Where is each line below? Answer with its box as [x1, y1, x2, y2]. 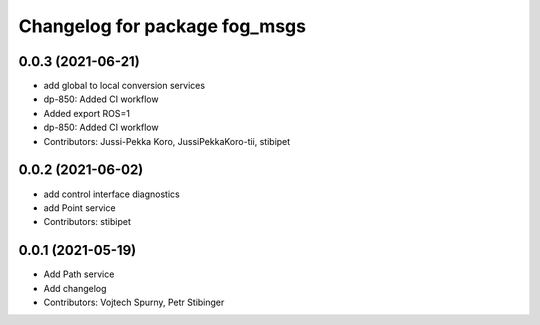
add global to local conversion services [43, 80, 205, 92]
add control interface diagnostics [43, 188, 180, 200]
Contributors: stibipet [43, 216, 132, 228]
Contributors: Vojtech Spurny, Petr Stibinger [43, 296, 225, 308]
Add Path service [43, 268, 115, 280]
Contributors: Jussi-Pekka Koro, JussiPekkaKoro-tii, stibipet [43, 135, 291, 147]
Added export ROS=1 [43, 107, 130, 119]
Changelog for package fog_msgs [18, 15, 307, 37]
